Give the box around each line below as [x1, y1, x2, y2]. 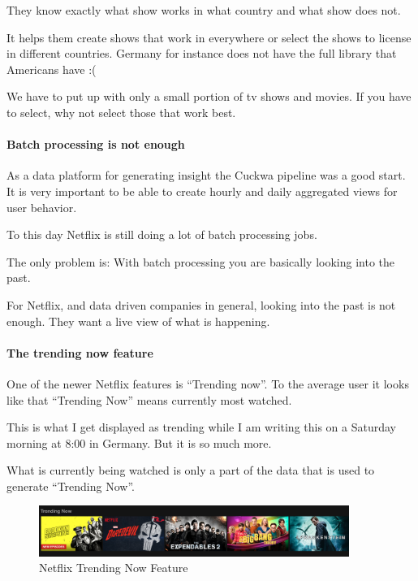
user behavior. [6, 198, 77, 215]
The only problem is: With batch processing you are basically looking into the [6, 253, 395, 270]
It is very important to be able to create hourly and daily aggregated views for [6, 182, 398, 199]
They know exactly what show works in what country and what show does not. [6, 2, 401, 18]
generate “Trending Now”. [6, 477, 135, 494]
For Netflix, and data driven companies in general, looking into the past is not [6, 296, 396, 313]
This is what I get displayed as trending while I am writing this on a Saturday [6, 418, 397, 436]
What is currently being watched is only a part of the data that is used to [6, 462, 375, 479]
